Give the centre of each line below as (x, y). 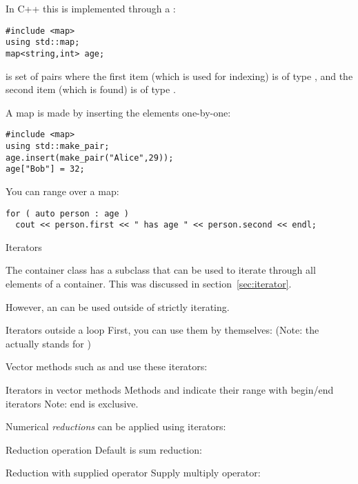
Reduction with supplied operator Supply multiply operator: (133, 473)
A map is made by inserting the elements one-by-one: (118, 112)
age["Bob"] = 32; (45, 169)
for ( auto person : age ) (67, 213)
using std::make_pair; (58, 146)
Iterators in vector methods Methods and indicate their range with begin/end (170, 390)
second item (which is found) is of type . (91, 89)
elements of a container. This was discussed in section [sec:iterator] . (149, 284)
